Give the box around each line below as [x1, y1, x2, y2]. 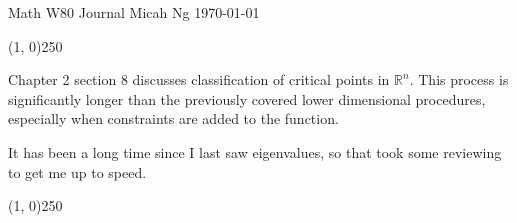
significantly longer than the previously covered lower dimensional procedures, [8, 88, 486, 109]
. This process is [409, 69, 509, 90]
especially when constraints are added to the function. [8, 108, 339, 129]
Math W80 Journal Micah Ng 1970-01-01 [8, 2, 260, 22]
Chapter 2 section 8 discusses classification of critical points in [8, 69, 390, 90]
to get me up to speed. [8, 161, 147, 182]
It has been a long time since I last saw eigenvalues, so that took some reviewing [8, 141, 502, 162]
